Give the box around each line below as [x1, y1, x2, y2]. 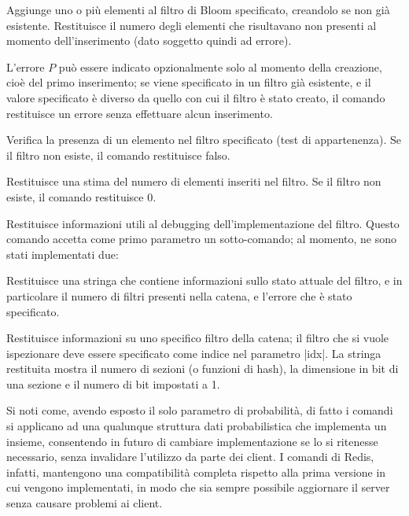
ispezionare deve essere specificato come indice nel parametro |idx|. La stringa [6, 345, 381, 361]
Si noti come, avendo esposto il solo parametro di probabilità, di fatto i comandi [6, 402, 393, 418]
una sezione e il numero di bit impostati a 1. [6, 375, 220, 392]
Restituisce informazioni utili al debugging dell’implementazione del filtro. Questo [6, 215, 400, 231]
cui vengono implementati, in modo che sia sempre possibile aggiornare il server [6, 479, 390, 496]
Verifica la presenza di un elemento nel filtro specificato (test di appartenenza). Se [6, 131, 402, 148]
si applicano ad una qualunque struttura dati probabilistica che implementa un [6, 418, 387, 434]
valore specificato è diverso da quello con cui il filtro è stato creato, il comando [6, 89, 385, 105]
